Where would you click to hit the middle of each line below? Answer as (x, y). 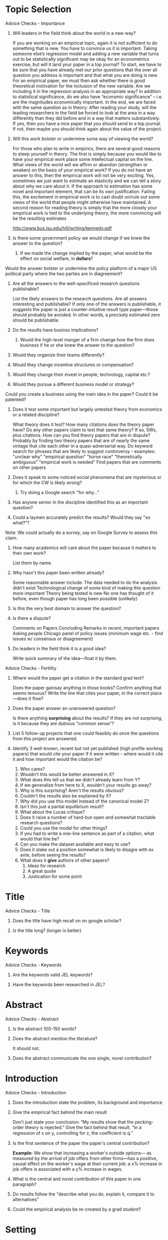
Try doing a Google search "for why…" (60, 492)
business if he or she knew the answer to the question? (77, 345)
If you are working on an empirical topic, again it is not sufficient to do (85, 43)
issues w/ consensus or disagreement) (53, 639)
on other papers (29, 467)
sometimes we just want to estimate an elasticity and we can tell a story (87, 181)
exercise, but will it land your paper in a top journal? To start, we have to (87, 64)
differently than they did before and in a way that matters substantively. (86, 118)
